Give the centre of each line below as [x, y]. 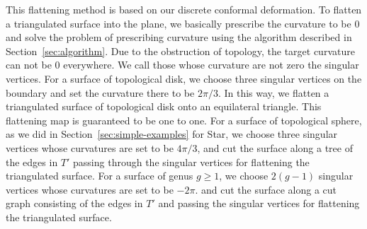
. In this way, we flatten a [273, 92]
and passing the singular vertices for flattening [259, 203]
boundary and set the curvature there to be [100, 92]
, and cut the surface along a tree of [275, 147]
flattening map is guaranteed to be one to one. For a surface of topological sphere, [184, 120]
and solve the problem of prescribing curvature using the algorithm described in [179, 37]
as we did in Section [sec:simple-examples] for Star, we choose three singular [172, 134]
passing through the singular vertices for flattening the [191, 162]
